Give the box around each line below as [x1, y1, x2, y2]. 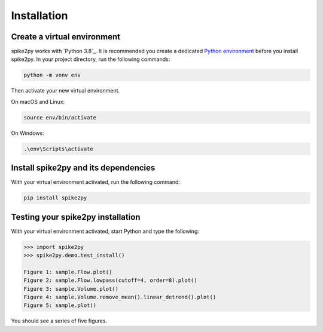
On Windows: [11, 129, 44, 137]
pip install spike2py [23, 195, 87, 201]
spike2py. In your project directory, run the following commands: [11, 56, 170, 63]
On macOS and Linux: [11, 98, 65, 105]
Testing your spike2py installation [11, 212, 141, 222]
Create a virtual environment [11, 32, 121, 42]
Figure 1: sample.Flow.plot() [23, 269, 112, 275]
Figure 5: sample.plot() [23, 302, 97, 309]
